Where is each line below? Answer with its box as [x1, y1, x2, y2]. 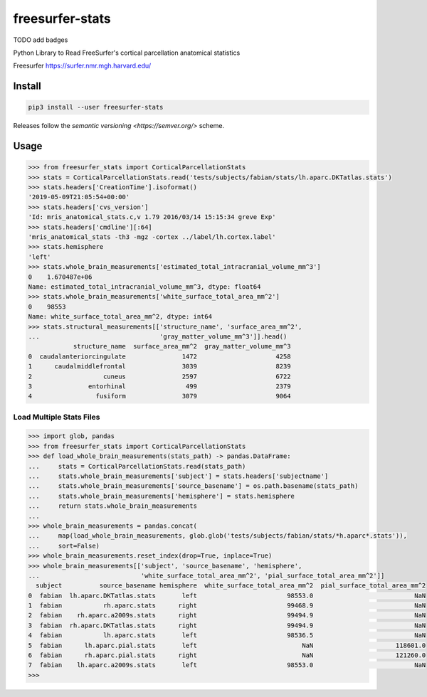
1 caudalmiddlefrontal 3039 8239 [28, 363, 291, 371]
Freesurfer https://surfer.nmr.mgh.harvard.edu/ [13, 61, 152, 70]
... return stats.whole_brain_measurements [28, 502, 197, 510]
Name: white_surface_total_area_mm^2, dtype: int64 [28, 313, 213, 321]
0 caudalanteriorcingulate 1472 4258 [28, 352, 291, 361]
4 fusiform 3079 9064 [28, 392, 291, 400]
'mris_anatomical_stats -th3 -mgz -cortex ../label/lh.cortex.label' [28, 233, 276, 241]
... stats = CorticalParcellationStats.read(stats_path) [28, 462, 246, 470]
